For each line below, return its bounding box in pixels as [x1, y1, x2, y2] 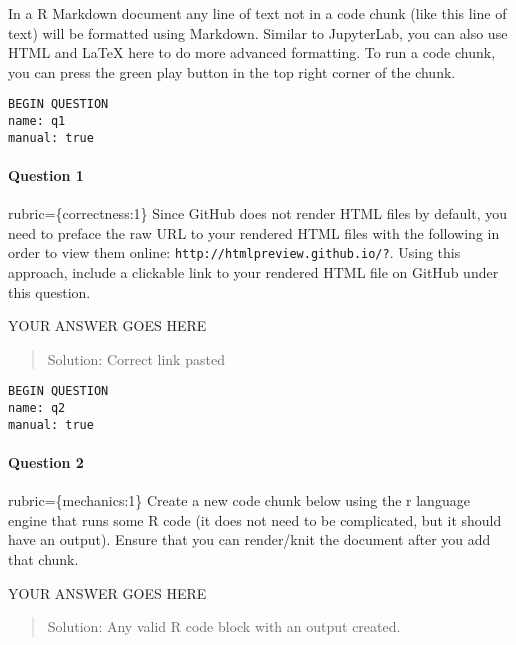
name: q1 [8, 114, 66, 129]
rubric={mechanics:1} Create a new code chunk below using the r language [8, 490, 470, 511]
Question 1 [8, 164, 84, 185]
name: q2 [8, 401, 66, 416]
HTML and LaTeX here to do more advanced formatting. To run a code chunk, [8, 42, 496, 63]
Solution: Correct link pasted [47, 348, 225, 369]
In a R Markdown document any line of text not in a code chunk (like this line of [8, 3, 507, 23]
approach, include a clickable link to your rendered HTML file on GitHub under [8, 261, 499, 282]
